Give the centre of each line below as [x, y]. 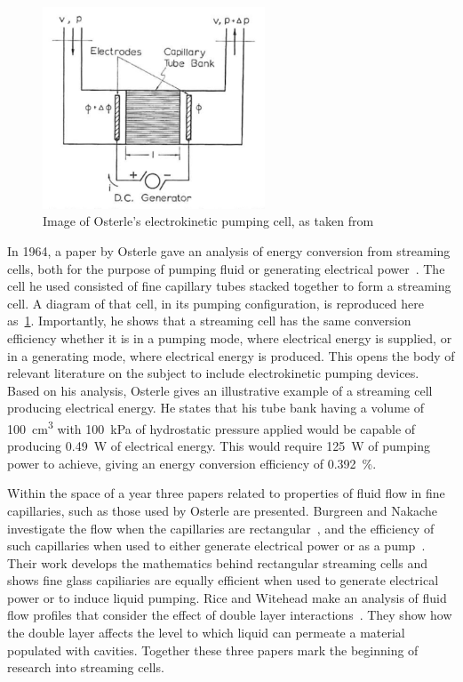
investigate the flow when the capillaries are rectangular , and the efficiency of [221, 528]
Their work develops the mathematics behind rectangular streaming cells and [217, 562]
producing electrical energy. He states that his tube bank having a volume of [216, 408]
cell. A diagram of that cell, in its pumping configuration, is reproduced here [216, 303]
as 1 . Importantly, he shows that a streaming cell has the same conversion [209, 321]
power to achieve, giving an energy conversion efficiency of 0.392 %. [192, 463]
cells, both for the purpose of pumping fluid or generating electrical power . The [226, 268]
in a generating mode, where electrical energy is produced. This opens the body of [231, 355]
